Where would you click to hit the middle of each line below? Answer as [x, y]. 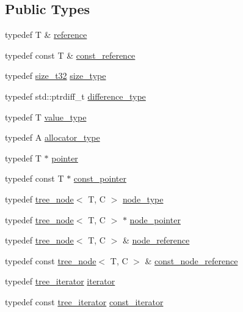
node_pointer [155, 219]
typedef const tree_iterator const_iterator [84, 301]
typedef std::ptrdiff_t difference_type [75, 96]
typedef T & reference [46, 35]
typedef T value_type [46, 117]
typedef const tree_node [51, 260]
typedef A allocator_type [53, 137]
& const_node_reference [191, 260]
